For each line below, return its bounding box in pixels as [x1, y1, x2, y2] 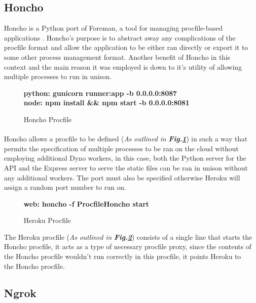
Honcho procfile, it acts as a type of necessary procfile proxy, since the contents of [4, 241, 252, 252]
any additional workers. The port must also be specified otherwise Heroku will [4, 172, 240, 182]
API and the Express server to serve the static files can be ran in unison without [4, 162, 248, 173]
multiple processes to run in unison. [4, 71, 112, 82]
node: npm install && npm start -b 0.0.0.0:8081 [24, 97, 190, 108]
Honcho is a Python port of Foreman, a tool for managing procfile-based [4, 23, 223, 33]
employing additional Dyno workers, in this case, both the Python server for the [4, 153, 246, 163]
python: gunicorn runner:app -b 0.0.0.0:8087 [24, 87, 177, 98]
